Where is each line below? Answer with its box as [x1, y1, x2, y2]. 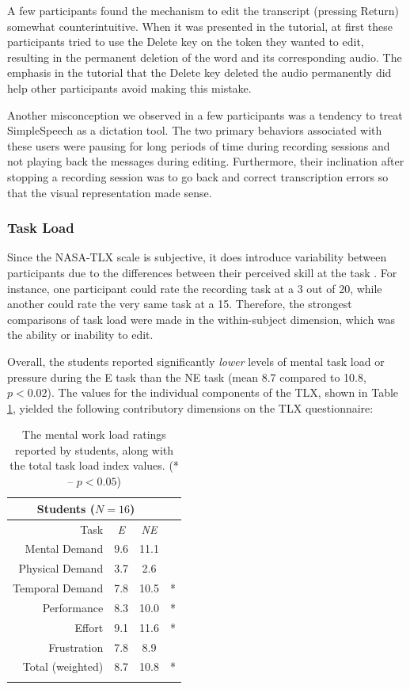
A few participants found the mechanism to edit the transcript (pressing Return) [7, 2, 400, 18]
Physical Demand [18, 560, 104, 577]
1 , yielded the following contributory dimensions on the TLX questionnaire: [7, 399, 374, 416]
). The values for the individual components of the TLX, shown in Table [47, 384, 399, 401]
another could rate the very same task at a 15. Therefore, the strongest [7, 295, 352, 312]
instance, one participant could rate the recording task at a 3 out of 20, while [7, 280, 382, 296]
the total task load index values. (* [9, 457, 179, 474]
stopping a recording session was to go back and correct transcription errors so [7, 168, 389, 185]
